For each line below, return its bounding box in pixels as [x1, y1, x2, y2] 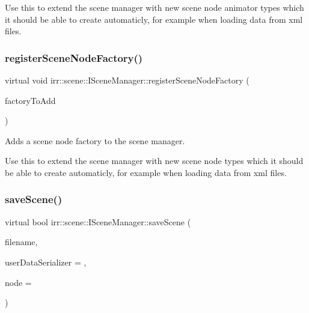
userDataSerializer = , [5, 255, 87, 268]
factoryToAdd [5, 94, 56, 106]
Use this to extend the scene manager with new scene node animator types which [5, 1, 304, 13]
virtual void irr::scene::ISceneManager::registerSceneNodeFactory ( [5, 74, 249, 86]
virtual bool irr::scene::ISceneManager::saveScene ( [5, 215, 191, 228]
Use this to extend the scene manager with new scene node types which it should [5, 154, 304, 167]
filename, [5, 236, 38, 248]
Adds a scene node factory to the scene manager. [5, 134, 185, 147]
